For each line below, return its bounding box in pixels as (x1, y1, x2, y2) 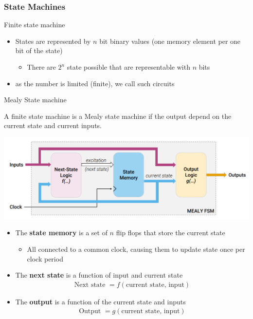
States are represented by (15, 36, 91, 46)
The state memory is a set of (15, 227, 108, 238)
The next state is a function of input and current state (15, 270, 183, 280)
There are (27, 62, 56, 72)
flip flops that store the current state (116, 227, 225, 238)
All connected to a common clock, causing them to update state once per (27, 244, 245, 254)
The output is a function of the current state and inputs (15, 296, 186, 306)
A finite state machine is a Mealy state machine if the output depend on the (4, 111, 232, 121)
